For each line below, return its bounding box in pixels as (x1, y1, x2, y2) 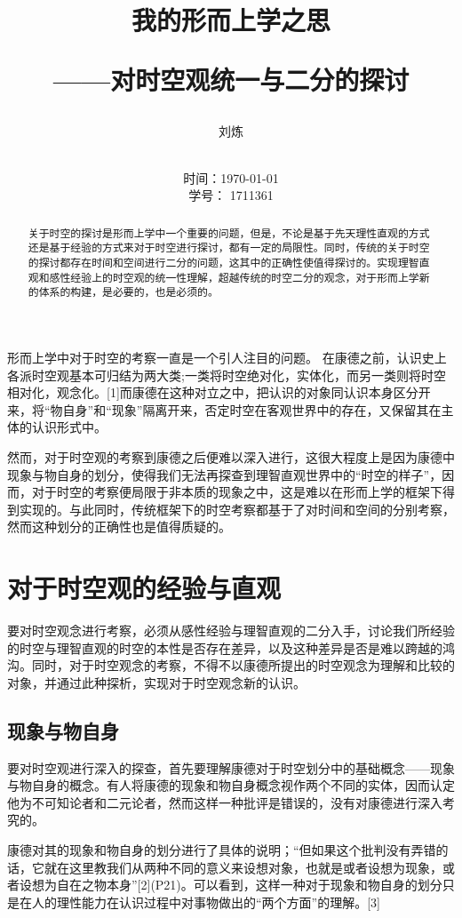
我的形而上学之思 (131, 2, 331, 38)
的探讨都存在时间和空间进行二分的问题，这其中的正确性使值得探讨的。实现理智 (28, 255, 419, 270)
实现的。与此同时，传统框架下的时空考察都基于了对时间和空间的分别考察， (19, 499, 455, 518)
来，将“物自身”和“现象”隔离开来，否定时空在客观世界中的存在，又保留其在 (7, 400, 442, 419)
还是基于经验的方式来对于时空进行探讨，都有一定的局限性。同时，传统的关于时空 (28, 240, 430, 255)
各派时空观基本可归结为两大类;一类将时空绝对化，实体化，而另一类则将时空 (7, 365, 446, 384)
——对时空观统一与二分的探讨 (52, 61, 410, 98)
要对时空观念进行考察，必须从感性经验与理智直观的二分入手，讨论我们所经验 (7, 621, 455, 640)
